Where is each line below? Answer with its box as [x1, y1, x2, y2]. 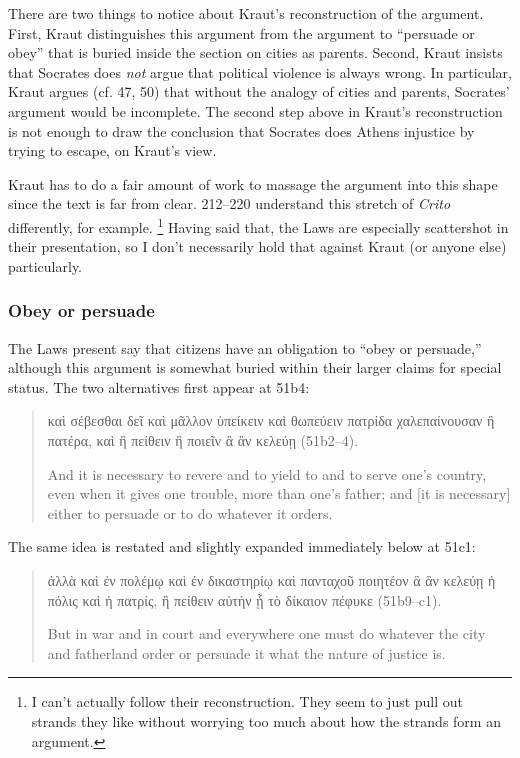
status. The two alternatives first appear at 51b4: [8, 376, 310, 397]
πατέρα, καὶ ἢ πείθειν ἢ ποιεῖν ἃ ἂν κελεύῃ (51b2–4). [47, 429, 359, 450]
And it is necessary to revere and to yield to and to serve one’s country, [47, 463, 487, 484]
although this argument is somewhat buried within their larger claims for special [8, 357, 502, 378]
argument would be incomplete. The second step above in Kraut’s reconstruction [8, 100, 503, 121]
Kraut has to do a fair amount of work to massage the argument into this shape [8, 173, 498, 194]
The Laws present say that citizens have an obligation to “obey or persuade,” [8, 337, 482, 358]
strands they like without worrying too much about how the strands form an [31, 710, 501, 731]
